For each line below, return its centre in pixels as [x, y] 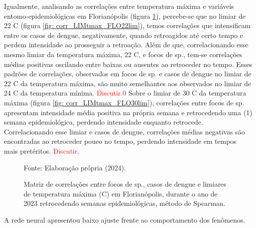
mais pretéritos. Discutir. [42, 150]
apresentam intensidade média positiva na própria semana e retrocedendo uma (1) [128, 112]
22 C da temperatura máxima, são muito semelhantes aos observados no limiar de [128, 83]
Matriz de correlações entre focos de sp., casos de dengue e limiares [125, 184]
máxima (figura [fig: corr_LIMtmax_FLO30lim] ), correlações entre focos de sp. [124, 102]
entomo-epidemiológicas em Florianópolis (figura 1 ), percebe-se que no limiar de [125, 16]
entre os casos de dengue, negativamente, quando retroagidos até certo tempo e [124, 35]
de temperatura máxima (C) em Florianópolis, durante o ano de [121, 193]
